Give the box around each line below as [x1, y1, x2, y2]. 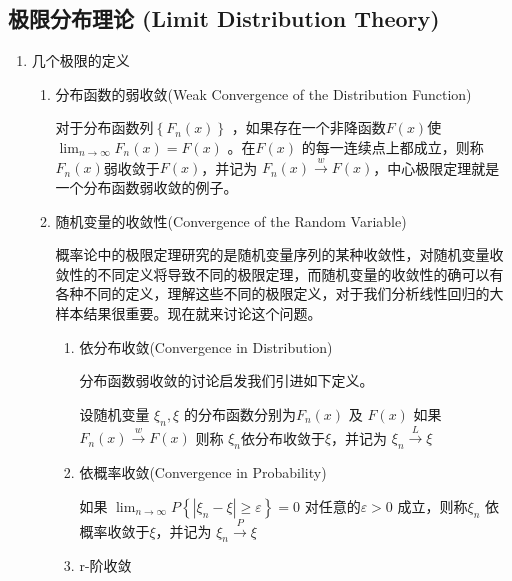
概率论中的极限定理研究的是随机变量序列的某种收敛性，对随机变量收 [55, 244, 504, 265]
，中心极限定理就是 [373, 157, 500, 178]
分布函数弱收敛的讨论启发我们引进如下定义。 [79, 370, 374, 391]
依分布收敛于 [240, 427, 325, 448]
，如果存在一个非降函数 [231, 117, 386, 138]
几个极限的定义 [31, 50, 130, 71]
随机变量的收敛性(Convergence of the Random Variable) [55, 210, 407, 231]
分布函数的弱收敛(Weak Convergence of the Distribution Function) [55, 83, 472, 104]
